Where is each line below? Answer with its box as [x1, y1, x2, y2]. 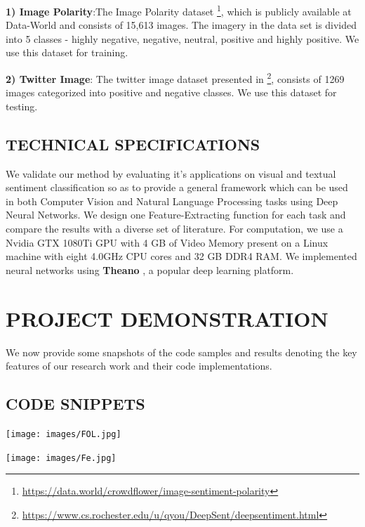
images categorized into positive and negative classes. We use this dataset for [6, 85, 337, 100]
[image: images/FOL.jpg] [6, 429, 121, 439]
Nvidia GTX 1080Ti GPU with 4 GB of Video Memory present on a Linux [6, 235, 328, 249]
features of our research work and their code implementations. [6, 358, 272, 373]
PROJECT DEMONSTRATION [6, 304, 328, 332]
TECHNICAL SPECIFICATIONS [6, 133, 260, 155]
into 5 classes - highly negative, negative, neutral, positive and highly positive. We [6, 31, 359, 46]
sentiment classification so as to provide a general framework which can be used [6, 180, 348, 195]
